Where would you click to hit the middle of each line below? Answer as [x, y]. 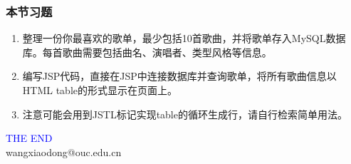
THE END [29, 138]
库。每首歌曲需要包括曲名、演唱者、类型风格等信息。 [147, 52]
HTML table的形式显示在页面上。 [100, 90]
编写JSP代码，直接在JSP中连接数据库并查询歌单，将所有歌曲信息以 [179, 76]
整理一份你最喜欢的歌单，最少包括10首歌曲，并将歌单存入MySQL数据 [184, 38]
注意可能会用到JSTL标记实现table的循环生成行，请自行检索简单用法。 [185, 114]
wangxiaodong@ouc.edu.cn [64, 152]
